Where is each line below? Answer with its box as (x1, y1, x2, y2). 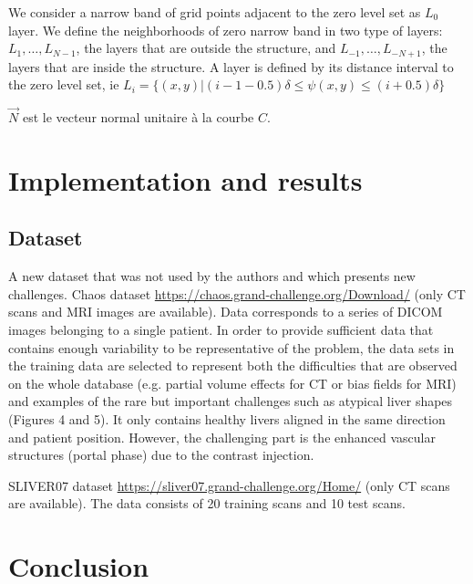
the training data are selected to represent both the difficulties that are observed (8, 356, 458, 375)
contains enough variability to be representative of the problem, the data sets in (8, 338, 455, 357)
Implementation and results (8, 161, 363, 198)
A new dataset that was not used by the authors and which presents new (8, 266, 416, 286)
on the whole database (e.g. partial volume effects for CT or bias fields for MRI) (8, 373, 457, 392)
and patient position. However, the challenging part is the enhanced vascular (8, 427, 436, 446)
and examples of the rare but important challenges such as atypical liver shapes (8, 391, 453, 411)
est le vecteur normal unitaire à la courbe (22, 108, 254, 127)
